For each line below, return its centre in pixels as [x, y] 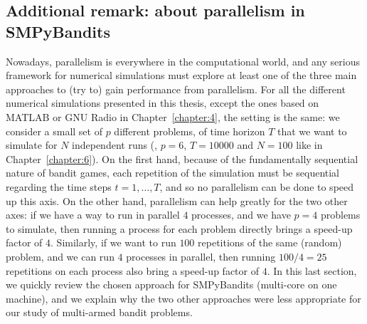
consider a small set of [54, 131]
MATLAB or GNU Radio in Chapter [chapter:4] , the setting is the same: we [173, 116]
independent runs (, [115, 145]
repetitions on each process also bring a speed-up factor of [132, 270]
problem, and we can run [60, 256]
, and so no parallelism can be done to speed [257, 186]
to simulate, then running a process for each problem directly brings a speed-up [179, 228]
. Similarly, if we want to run [113, 242]
